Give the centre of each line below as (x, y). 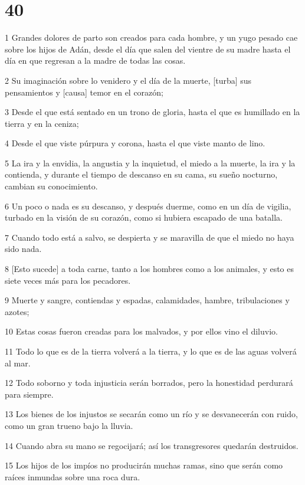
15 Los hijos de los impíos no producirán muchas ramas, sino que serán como (144, 465)
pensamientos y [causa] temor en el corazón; (84, 92)
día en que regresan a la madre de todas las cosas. (95, 60)
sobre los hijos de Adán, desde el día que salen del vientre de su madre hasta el (148, 49)
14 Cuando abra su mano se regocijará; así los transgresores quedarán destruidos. (152, 445)
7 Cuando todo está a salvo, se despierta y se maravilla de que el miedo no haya (150, 237)
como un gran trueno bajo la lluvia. (69, 425)
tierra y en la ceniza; (42, 123)
